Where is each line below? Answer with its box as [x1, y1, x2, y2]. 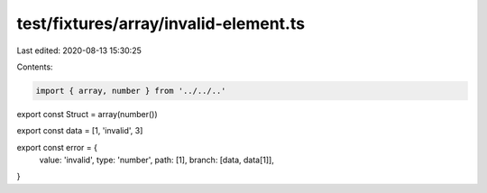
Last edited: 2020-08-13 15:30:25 [16, 45, 142, 56]
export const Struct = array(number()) [16, 108, 158, 119]
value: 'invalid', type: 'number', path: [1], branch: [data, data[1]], [39, 154, 274, 166]
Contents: [16, 61, 53, 72]
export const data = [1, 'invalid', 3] [16, 125, 143, 136]
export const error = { [16, 142, 98, 152]
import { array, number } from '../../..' [35, 86, 226, 96]
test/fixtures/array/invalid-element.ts [16, 14, 306, 33]
